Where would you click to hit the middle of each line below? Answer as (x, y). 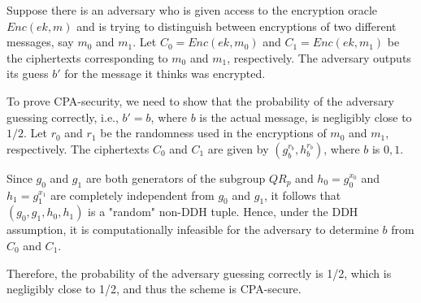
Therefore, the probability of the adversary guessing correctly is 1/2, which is (199, 273)
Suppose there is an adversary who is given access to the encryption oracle (192, 10)
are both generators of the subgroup (176, 177)
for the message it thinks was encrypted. (165, 74)
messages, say (40, 42)
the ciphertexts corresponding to (87, 57)
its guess (28, 74)
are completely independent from (132, 195)
